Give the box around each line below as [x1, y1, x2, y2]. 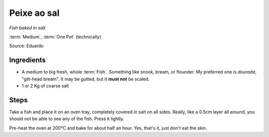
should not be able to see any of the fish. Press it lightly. [9, 116, 125, 122]
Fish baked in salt [9, 25, 46, 31]
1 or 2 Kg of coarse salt [21, 83, 69, 89]
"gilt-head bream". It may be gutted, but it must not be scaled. [21, 76, 150, 82]
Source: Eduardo [9, 43, 44, 49]
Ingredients [9, 56, 46, 65]
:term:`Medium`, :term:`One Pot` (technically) [9, 34, 102, 40]
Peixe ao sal [9, 7, 60, 18]
